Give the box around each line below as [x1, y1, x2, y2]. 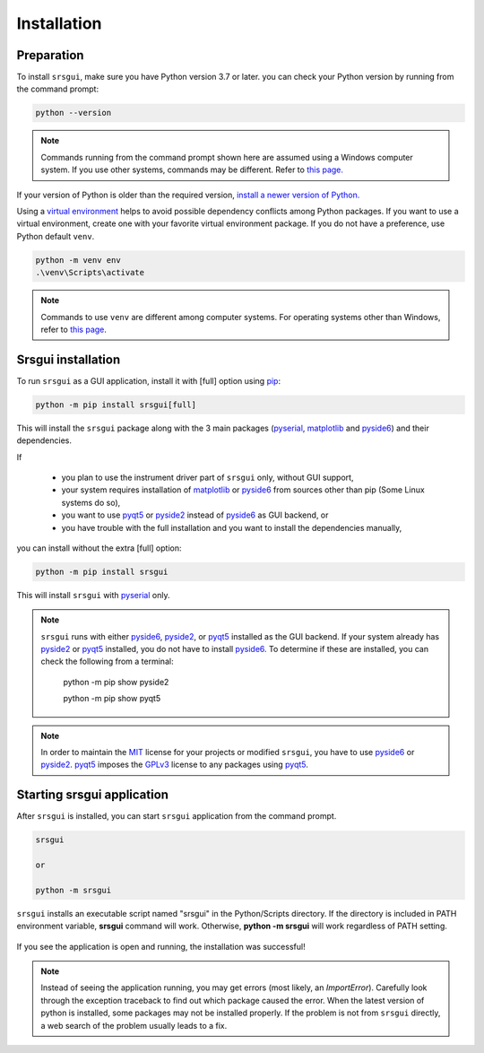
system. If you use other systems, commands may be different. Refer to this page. [40, 164, 344, 175]
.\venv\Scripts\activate [35, 267, 145, 278]
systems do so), [61, 497, 121, 508]
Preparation [16, 48, 84, 63]
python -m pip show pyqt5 [63, 693, 161, 704]
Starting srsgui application [16, 788, 169, 803]
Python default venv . [16, 231, 95, 241]
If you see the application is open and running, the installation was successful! [16, 941, 306, 952]
